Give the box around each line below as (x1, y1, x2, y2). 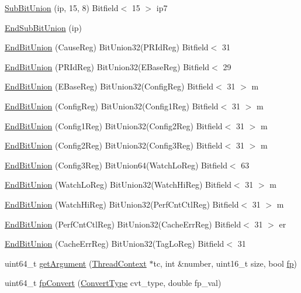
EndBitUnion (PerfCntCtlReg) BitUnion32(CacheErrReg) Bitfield (5, 218, 241, 230)
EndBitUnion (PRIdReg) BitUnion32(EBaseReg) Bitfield (5, 60, 210, 73)
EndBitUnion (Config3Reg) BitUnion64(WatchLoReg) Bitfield (5, 158, 227, 171)
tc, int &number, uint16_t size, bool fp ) (153, 257, 297, 269)
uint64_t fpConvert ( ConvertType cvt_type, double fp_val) (5, 277, 222, 289)
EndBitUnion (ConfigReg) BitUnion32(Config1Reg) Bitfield (5, 99, 219, 112)
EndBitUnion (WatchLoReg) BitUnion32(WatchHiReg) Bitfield (5, 178, 231, 191)
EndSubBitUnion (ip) (5, 21, 82, 33)
